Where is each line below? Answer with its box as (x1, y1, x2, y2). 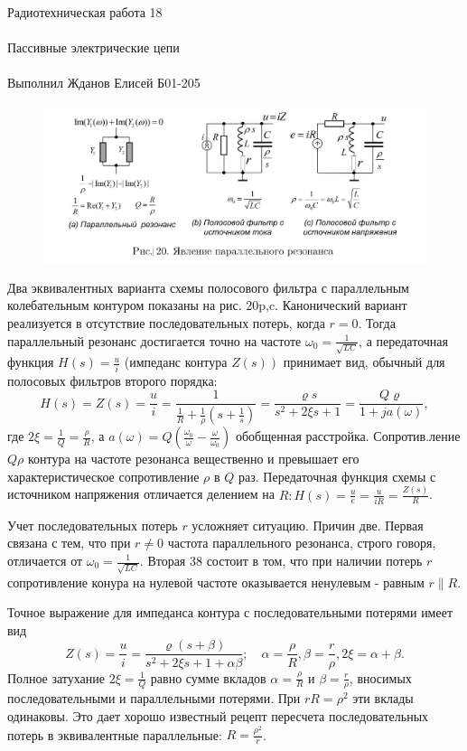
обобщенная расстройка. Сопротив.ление (235, 427, 461, 445)
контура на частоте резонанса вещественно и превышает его (27, 449, 360, 467)
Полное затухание (7, 668, 105, 687)
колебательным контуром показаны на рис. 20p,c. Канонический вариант (7, 296, 407, 314)
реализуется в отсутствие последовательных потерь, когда (7, 314, 325, 333)
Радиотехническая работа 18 (7, 3, 163, 21)
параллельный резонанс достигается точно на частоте (7, 331, 302, 350)
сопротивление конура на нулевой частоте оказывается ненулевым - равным (7, 572, 425, 591)
